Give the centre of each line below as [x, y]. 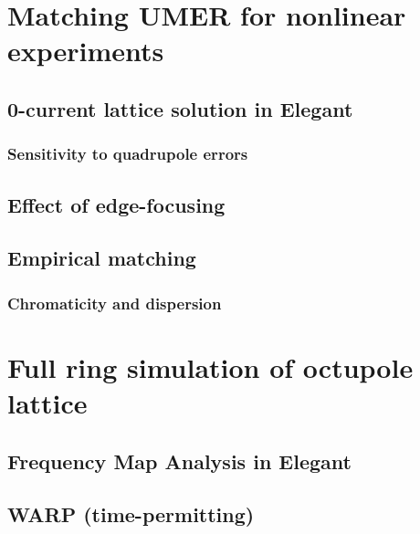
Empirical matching [102, 258]
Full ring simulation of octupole [210, 366]
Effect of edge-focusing [116, 204]
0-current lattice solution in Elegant [180, 108]
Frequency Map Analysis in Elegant [179, 461]
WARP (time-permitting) [131, 514]
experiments [86, 51]
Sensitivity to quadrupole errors [128, 154]
